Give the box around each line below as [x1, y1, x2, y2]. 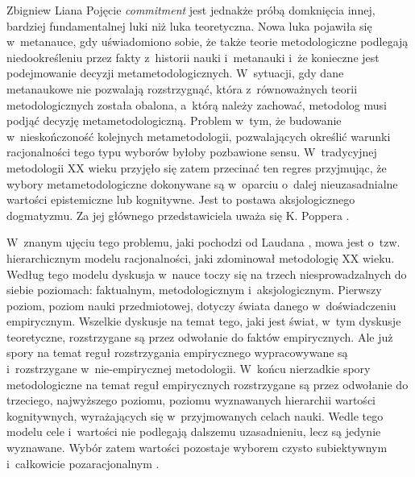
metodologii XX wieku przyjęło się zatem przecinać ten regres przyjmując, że [6, 159, 387, 176]
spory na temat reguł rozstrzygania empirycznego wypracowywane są [6, 344, 348, 361]
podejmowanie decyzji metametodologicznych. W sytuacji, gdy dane [6, 64, 344, 81]
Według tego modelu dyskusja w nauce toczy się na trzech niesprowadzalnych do [6, 265, 407, 282]
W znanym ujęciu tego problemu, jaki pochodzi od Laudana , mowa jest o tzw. [6, 234, 400, 251]
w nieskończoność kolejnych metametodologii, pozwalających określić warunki [6, 127, 391, 144]
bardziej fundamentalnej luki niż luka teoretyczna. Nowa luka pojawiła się [6, 17, 372, 34]
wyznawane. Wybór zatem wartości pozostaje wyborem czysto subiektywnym [6, 439, 388, 456]
